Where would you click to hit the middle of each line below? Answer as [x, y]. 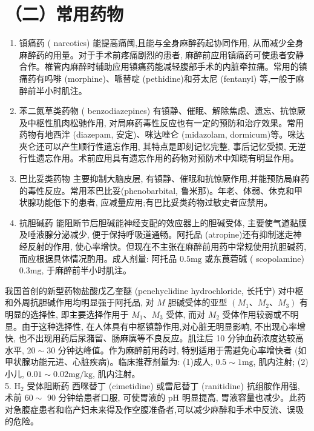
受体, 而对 [185, 314]
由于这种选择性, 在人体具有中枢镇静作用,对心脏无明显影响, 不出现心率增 [163, 326]
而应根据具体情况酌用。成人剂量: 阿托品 [98, 258]
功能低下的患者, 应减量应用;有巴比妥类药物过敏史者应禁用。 [154, 202]
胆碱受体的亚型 [198, 302]
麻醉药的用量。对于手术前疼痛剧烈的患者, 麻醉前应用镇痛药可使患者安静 [162, 54]
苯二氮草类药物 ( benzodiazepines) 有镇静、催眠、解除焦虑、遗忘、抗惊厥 [162, 111]
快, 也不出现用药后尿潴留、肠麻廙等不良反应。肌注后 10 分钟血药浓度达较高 [154, 338]
